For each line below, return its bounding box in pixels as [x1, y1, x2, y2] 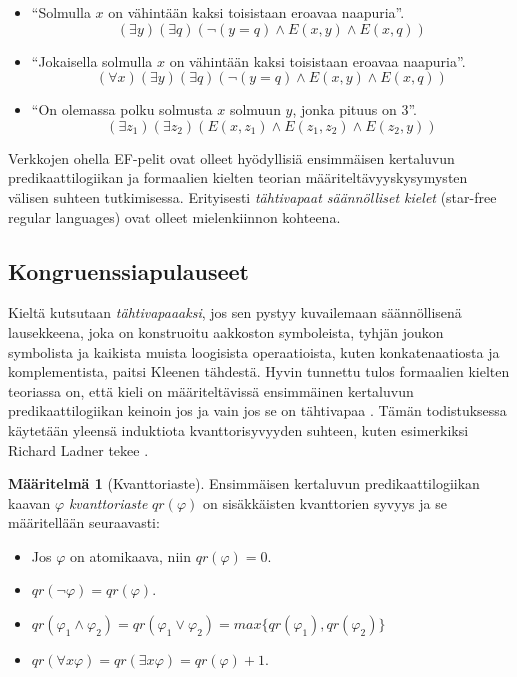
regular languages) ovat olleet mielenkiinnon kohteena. [8, 206, 341, 227]
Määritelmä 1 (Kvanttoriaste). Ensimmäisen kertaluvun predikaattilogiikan [8, 473, 480, 494]
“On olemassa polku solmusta [31, 99, 213, 120]
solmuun [229, 99, 281, 120]
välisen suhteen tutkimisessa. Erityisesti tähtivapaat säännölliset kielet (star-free [8, 186, 497, 207]
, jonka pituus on [292, 99, 397, 120]
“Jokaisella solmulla [31, 50, 153, 71]
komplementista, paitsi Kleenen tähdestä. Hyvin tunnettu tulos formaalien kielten [8, 361, 510, 382]
